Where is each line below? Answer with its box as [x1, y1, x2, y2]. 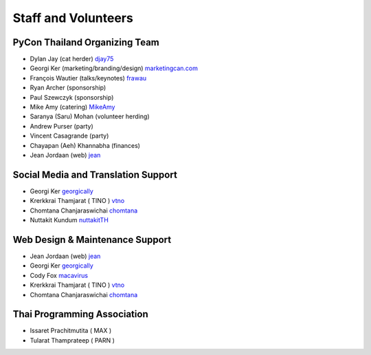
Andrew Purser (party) [30, 122, 94, 130]
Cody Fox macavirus [30, 271, 89, 279]
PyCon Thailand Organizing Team [12, 36, 159, 48]
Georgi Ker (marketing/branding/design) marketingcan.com [30, 64, 199, 72]
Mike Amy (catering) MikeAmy [30, 103, 115, 111]
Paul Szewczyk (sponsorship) [30, 93, 114, 101]
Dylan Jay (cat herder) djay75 [30, 55, 114, 63]
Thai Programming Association [12, 308, 148, 320]
